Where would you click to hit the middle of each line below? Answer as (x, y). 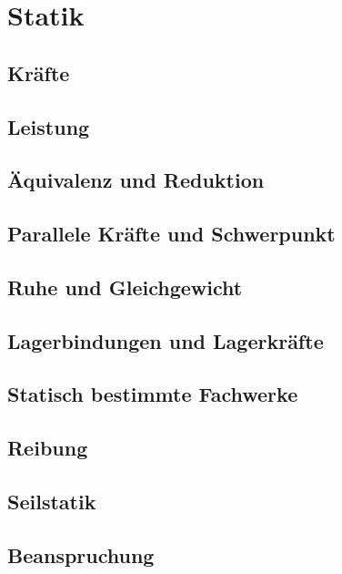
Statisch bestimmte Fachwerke (153, 394)
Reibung (48, 448)
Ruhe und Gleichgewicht (125, 287)
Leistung (49, 126)
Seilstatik (52, 502)
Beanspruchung (81, 554)
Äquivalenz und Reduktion (136, 180)
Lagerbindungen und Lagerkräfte (166, 340)
